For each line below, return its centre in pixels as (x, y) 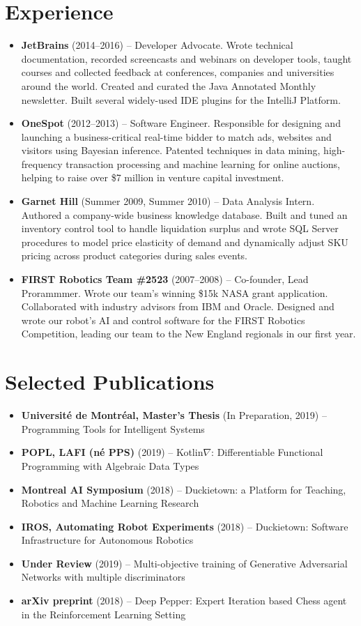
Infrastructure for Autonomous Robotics (107, 540)
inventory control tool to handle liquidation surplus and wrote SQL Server (180, 228)
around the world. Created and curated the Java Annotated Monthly (169, 85)
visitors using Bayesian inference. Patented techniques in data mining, (171, 150)
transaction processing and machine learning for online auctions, (203, 163)
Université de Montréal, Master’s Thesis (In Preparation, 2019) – (174, 415)
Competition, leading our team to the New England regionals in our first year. (189, 334)
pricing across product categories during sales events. (134, 255)
